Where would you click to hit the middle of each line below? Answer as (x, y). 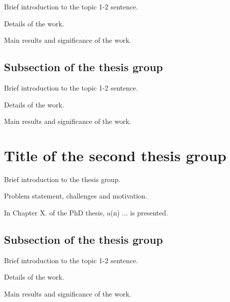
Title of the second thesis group (115, 155)
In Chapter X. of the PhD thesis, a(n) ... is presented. (86, 213)
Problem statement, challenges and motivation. (76, 196)
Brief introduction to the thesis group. (62, 179)
